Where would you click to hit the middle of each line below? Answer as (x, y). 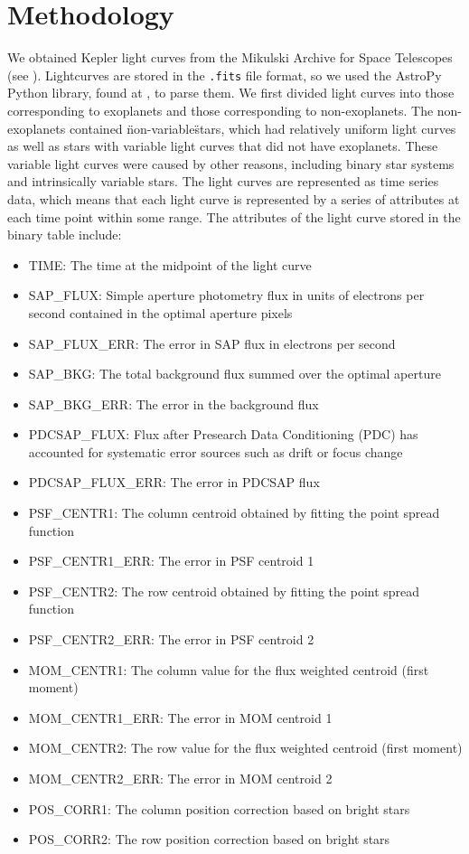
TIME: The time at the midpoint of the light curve (170, 264)
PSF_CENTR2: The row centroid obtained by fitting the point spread (224, 591)
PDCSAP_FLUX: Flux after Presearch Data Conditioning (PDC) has (223, 434)
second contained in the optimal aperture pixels (160, 312)
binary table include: (65, 235)
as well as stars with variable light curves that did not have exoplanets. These (223, 146)
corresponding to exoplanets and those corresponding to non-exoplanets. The (220, 110)
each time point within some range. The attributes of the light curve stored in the (234, 216)
